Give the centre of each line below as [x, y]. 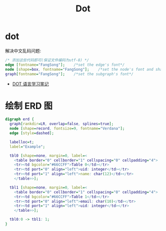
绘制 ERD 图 [29, 106]
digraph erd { [20, 119]
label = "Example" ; [27, 146]
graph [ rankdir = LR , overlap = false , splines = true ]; [62, 124]
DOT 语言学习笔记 [31, 84]
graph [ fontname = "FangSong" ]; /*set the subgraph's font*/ [69, 74]
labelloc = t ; [22, 142]
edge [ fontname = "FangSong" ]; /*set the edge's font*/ [65, 65]
